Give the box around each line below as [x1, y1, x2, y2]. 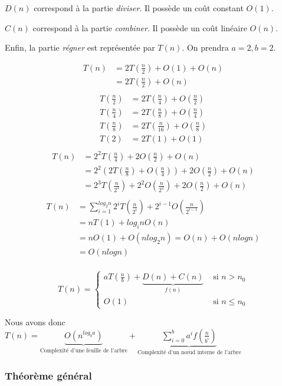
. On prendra [182, 41, 229, 54]
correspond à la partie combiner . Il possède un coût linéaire [32, 21, 247, 34]
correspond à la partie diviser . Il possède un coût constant [34, 2, 244, 14]
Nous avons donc [5, 316, 65, 328]
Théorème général [5, 368, 92, 383]
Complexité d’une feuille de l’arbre [40, 347, 127, 354]
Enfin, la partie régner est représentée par [5, 41, 155, 54]
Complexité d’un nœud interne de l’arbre [137, 349, 241, 355]
